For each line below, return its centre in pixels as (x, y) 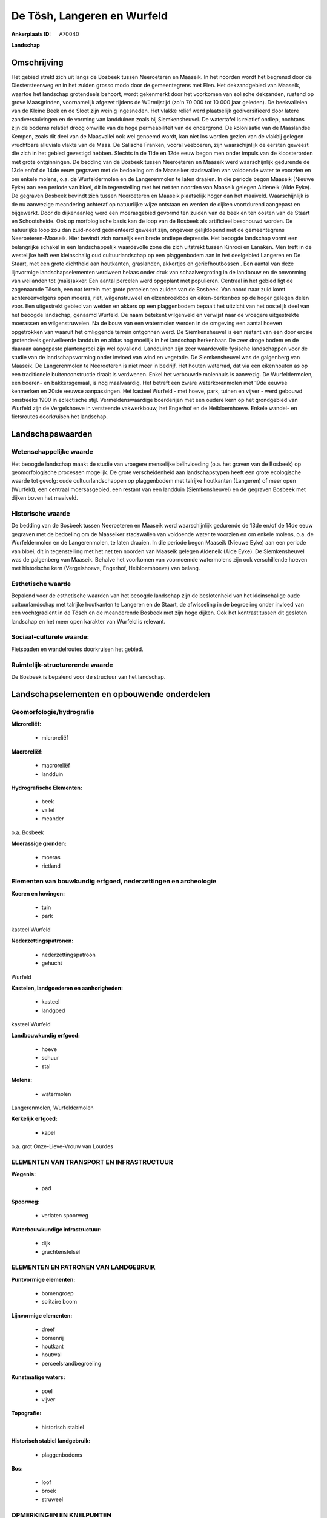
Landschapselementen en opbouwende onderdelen (111, 694)
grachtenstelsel (61, 1251)
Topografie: (26, 1413)
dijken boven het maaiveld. (45, 498)
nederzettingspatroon (69, 955)
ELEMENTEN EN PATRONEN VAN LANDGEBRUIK (83, 1267)
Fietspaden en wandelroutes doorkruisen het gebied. (77, 649)
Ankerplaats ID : (31, 34)
